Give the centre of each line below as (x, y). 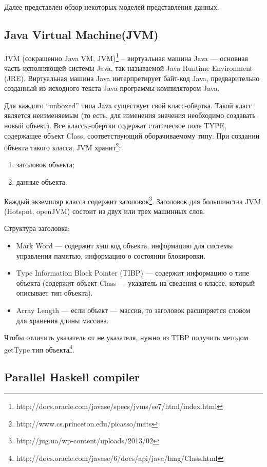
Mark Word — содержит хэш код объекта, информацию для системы (125, 246)
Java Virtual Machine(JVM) (81, 34)
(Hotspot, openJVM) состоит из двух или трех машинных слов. (105, 211)
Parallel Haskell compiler (72, 377)
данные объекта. (42, 182)
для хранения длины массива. (62, 320)
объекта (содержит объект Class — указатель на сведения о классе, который (136, 283)
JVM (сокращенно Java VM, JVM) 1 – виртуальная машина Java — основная (126, 57)
